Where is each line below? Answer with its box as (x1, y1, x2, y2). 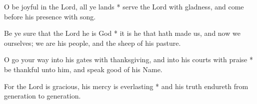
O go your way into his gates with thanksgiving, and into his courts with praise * (4, 54, 253, 65)
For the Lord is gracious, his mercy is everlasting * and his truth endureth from (4, 81, 248, 91)
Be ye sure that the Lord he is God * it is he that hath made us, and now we (4, 28, 240, 38)
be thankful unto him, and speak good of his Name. (4, 64, 162, 74)
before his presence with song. (4, 11, 96, 21)
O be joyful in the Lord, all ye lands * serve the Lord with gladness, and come (4, 1, 244, 11)
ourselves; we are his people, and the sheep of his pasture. (4, 37, 181, 48)
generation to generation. (4, 91, 81, 101)
